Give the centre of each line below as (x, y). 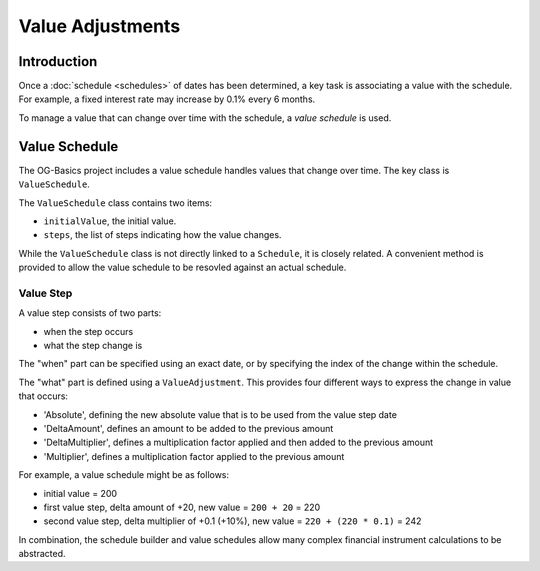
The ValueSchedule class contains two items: (115, 202)
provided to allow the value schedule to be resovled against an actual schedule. (182, 267)
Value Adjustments (99, 26)
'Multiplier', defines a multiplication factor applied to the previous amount (194, 456)
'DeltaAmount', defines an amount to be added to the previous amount (188, 428)
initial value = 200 (80, 493)
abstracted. (42, 554)
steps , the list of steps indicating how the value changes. (162, 235)
